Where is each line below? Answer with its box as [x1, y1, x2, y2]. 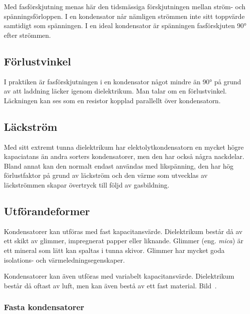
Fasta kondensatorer [4, 301, 84, 313]
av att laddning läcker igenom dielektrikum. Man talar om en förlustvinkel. [4, 86, 227, 96]
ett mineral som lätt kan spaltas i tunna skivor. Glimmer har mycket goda [4, 245, 225, 255]
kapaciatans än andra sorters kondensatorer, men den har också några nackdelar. [4, 151, 245, 161]
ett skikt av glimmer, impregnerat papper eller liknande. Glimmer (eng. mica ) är [4, 235, 244, 246]
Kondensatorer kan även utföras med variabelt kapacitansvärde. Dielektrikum [4, 271, 234, 281]
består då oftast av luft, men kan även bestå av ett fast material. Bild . [4, 280, 217, 290]
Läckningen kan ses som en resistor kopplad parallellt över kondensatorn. [4, 95, 221, 105]
